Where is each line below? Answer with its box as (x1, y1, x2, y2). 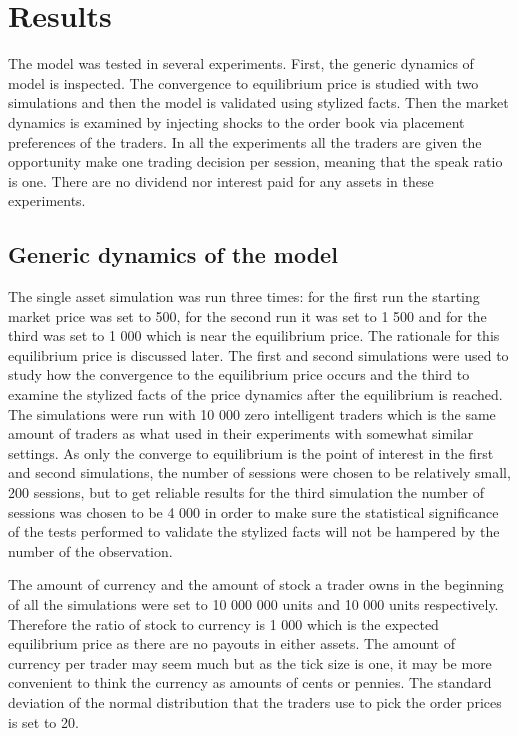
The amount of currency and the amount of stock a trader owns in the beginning (8, 574, 504, 595)
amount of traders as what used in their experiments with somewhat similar (8, 423, 474, 444)
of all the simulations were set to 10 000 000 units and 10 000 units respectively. (8, 593, 499, 614)
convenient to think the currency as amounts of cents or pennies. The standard (8, 672, 492, 693)
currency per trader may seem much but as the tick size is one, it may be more (8, 652, 492, 673)
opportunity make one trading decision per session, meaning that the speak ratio (8, 151, 503, 172)
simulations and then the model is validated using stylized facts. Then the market (8, 92, 509, 113)
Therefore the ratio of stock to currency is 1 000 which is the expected (8, 613, 439, 634)
